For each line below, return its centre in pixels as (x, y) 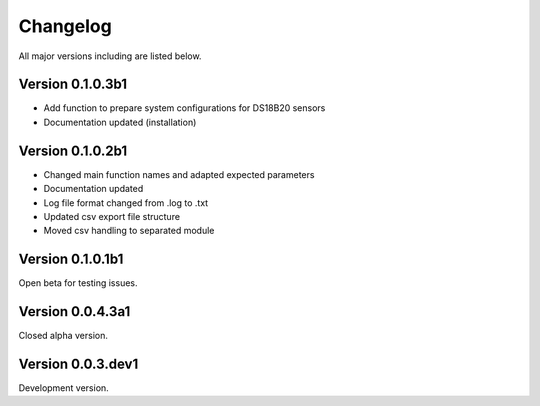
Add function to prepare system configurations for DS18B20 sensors (184, 108)
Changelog (65, 26)
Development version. (63, 388)
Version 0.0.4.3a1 (74, 311)
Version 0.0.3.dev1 (78, 363)
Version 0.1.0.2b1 (73, 150)
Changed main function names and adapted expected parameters (179, 174)
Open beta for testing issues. (78, 283)
